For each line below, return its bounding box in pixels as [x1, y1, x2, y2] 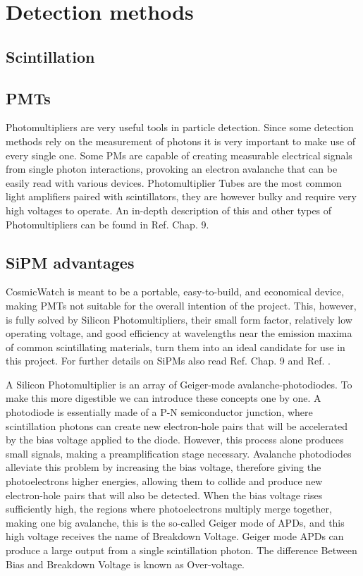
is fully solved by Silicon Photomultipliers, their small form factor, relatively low [6, 312, 352, 326]
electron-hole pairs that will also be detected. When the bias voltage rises [6, 487, 323, 502]
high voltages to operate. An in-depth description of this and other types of [6, 202, 332, 217]
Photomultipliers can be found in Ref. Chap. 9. [6, 216, 209, 231]
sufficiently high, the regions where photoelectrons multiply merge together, [6, 501, 332, 516]
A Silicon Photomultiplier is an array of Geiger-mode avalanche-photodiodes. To [6, 376, 352, 391]
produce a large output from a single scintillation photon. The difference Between [6, 543, 357, 557]
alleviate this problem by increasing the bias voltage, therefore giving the [6, 460, 321, 474]
